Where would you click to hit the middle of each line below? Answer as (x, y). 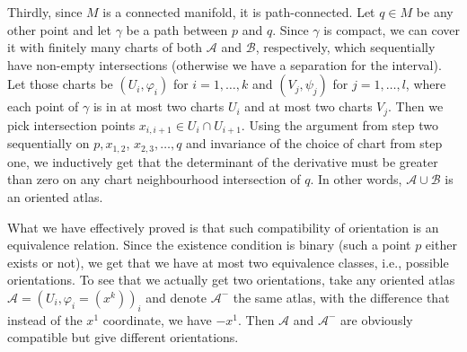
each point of (43, 106)
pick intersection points (71, 124)
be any (435, 12)
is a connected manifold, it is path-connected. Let (239, 12)
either (441, 245)
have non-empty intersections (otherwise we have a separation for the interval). (225, 64)
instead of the (45, 319)
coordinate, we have (157, 319)
